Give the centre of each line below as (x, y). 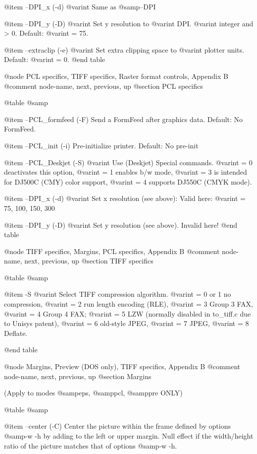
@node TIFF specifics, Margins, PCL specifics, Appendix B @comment (112, 251)
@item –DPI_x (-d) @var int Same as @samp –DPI (80, 6)
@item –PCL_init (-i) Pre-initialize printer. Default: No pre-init (101, 145)
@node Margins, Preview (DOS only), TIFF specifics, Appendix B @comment (122, 366)
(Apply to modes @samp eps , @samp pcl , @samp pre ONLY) (93, 393)
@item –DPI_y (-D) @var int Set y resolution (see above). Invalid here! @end (121, 225)
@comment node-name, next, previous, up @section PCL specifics (103, 86)
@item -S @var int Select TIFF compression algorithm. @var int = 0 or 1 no (118, 294)
